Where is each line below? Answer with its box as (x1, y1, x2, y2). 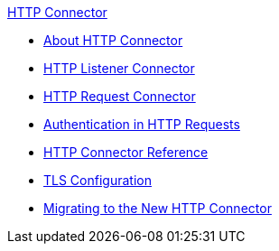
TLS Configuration (43, 172, 152, 188)
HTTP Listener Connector (43, 60, 195, 76)
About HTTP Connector (43, 33, 183, 48)
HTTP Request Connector (43, 88, 196, 104)
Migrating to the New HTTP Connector (43, 200, 272, 216)
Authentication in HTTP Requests (43, 116, 240, 132)
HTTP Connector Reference (43, 144, 209, 160)
